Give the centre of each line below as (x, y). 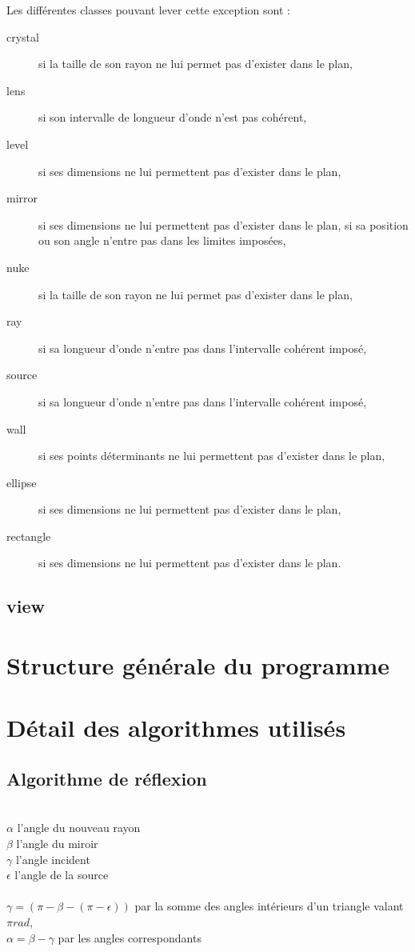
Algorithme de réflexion (107, 778)
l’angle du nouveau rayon (79, 828)
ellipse (22, 482)
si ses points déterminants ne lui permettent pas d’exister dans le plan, (212, 456)
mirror (22, 198)
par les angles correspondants (130, 937)
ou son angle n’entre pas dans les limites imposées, (162, 240)
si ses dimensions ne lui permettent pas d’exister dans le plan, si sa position (223, 224)
